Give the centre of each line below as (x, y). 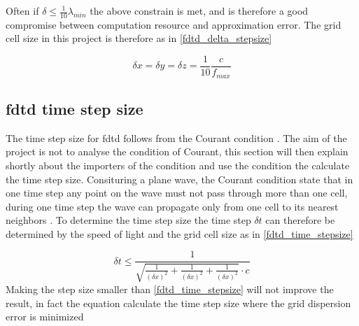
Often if (22, 10)
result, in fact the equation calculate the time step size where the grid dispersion (178, 303)
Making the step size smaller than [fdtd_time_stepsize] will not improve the (170, 289)
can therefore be (300, 220)
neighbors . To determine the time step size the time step (128, 220)
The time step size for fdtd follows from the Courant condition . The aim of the (176, 137)
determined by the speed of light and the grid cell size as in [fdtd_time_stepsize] (179, 233)
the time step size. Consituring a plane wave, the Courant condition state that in (179, 179)
